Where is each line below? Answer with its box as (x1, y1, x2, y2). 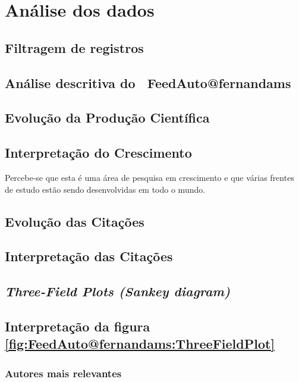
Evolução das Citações (5, 212, 144, 230)
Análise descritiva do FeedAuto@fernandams (5, 73, 291, 92)
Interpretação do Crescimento (5, 143, 192, 162)
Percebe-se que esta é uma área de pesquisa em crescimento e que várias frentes (5, 171, 294, 183)
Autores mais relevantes (5, 365, 122, 380)
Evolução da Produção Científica (5, 108, 210, 127)
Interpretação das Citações (5, 247, 173, 265)
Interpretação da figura (5, 317, 150, 335)
